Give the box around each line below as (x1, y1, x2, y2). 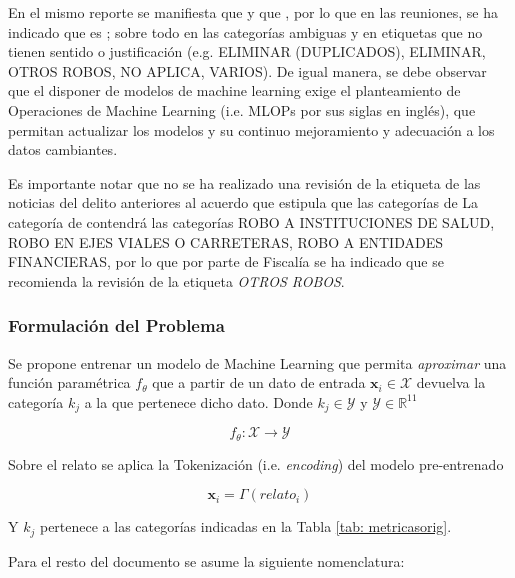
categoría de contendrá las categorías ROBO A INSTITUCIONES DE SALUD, (8, 211, 495, 232)
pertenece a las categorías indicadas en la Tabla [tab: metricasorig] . (39, 516, 452, 537)
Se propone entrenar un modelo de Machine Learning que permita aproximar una (8, 352, 507, 373)
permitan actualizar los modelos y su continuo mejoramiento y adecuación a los (8, 119, 495, 140)
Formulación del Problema (8, 313, 225, 338)
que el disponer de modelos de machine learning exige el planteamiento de (8, 80, 461, 101)
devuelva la (416, 372, 486, 393)
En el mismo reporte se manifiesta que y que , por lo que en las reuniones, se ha (8, 2, 498, 22)
